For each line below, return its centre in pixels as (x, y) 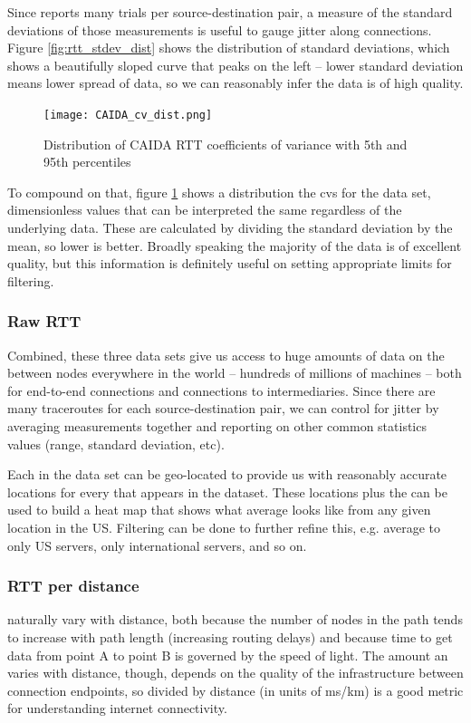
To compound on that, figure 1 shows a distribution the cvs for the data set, (219, 192)
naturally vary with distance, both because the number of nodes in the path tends (235, 619)
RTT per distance (73, 586)
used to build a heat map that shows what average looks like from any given (219, 510)
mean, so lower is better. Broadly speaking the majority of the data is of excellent (235, 245)
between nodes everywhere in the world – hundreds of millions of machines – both (235, 373)
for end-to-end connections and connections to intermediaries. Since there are (221, 390)
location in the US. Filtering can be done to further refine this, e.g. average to (224, 527)
